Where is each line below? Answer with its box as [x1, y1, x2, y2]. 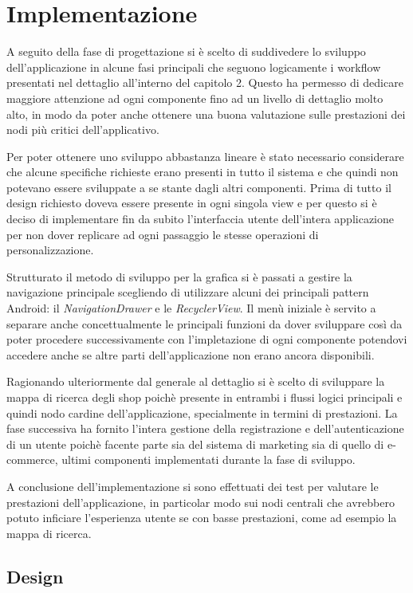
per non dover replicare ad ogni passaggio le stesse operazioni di [6, 226, 319, 242]
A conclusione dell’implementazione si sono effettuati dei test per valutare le [6, 477, 379, 494]
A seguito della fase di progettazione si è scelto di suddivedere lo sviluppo [6, 43, 366, 60]
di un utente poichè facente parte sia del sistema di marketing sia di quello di [6, 435, 384, 452]
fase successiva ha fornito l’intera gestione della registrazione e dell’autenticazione [6, 420, 404, 437]
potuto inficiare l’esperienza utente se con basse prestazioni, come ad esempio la [6, 509, 397, 526]
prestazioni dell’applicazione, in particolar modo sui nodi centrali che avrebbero [6, 493, 395, 510]
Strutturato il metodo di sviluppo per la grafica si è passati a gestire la [6, 268, 352, 285]
